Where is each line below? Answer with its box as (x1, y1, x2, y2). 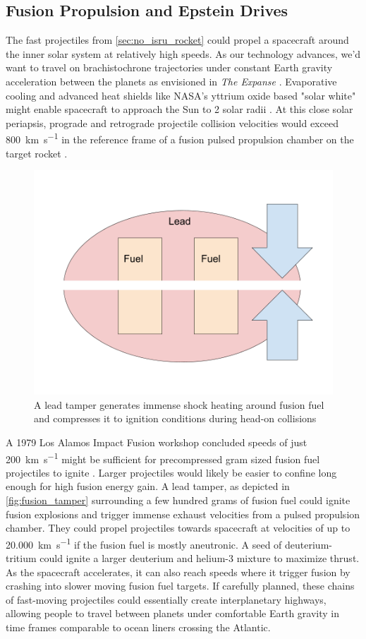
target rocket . (6, 145, 68, 160)
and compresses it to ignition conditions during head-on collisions (34, 411, 317, 426)
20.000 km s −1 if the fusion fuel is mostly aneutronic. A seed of (6, 535, 282, 551)
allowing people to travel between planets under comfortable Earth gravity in (6, 606, 339, 621)
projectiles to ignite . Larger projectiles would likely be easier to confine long (6, 465, 337, 479)
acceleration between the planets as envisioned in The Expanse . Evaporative (6, 73, 337, 88)
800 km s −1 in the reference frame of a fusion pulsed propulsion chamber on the (6, 130, 354, 147)
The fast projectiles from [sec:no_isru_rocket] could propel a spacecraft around (6, 32, 349, 47)
